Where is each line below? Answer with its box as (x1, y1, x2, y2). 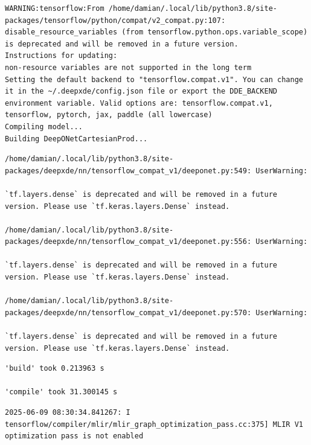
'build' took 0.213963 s (5, 364, 104, 373)
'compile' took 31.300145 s (5, 388, 118, 397)
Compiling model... (5, 122, 83, 131)
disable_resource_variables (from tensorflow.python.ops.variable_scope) (5, 28, 308, 37)
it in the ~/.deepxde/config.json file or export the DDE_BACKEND (5, 87, 278, 96)
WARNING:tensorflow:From (5, 4, 104, 13)
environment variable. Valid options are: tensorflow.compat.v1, (5, 98, 273, 107)
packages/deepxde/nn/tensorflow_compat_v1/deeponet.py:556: (5, 237, 252, 246)
